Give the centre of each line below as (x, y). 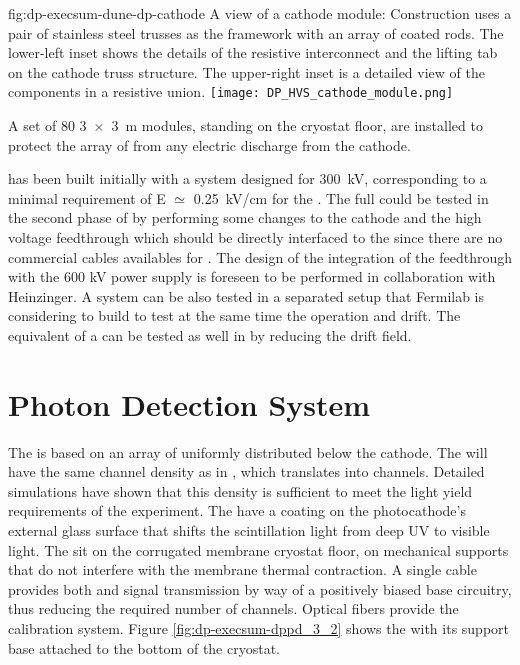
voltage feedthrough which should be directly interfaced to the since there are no (255, 237)
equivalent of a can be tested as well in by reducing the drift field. (210, 334)
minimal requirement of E (87, 197)
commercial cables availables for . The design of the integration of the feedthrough (260, 256)
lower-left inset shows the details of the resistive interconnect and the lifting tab (253, 52)
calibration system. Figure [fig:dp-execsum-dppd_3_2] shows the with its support (259, 628)
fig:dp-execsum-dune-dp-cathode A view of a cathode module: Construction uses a (260, 13)
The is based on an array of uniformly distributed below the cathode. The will (248, 451)
